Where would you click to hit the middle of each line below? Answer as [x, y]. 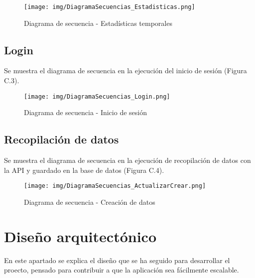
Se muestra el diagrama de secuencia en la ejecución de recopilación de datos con [127, 160]
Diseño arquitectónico [80, 236]
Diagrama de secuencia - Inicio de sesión [85, 112]
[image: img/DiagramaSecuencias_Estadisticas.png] [110, 7]
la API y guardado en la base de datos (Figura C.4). [84, 170]
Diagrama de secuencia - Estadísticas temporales [98, 23]
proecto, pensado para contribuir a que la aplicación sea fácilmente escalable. [122, 270]
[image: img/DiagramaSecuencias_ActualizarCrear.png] [115, 186]
